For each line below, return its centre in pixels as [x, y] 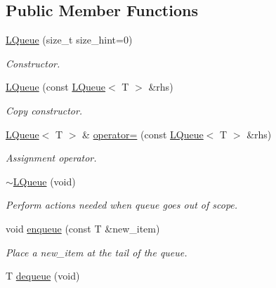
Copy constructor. [44, 110]
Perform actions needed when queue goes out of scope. [122, 205]
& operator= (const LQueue [143, 134]
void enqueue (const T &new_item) [83, 228]
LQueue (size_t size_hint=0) [69, 40]
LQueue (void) [44, 181]
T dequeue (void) [43, 276]
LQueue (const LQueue [56, 87]
